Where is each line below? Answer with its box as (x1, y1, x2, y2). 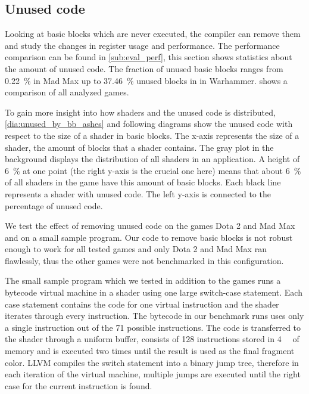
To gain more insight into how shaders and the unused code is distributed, (5, 106, 276, 118)
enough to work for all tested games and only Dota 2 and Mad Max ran (5, 243, 267, 255)
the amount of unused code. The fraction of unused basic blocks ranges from (5, 62, 283, 75)
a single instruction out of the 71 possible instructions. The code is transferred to (5, 321, 301, 333)
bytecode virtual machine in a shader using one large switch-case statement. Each (5, 286, 302, 299)
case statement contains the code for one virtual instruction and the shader (5, 297, 279, 310)
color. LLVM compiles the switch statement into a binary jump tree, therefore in (5, 356, 299, 368)
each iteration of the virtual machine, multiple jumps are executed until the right (5, 368, 301, 380)
